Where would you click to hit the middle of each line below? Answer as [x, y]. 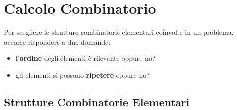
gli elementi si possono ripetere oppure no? [83, 75]
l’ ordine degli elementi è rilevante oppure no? [86, 58]
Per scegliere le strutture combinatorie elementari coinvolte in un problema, [119, 32]
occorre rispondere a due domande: [57, 41]
